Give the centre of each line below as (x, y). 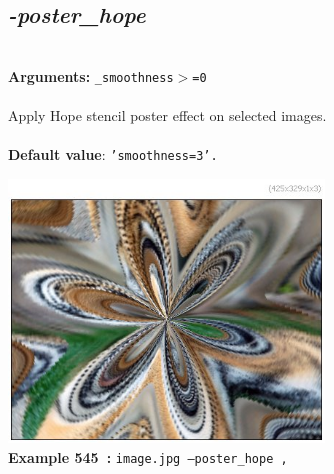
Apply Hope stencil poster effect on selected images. (167, 115)
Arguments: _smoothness (91, 75)
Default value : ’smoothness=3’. (113, 154)
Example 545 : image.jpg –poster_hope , (148, 457)
